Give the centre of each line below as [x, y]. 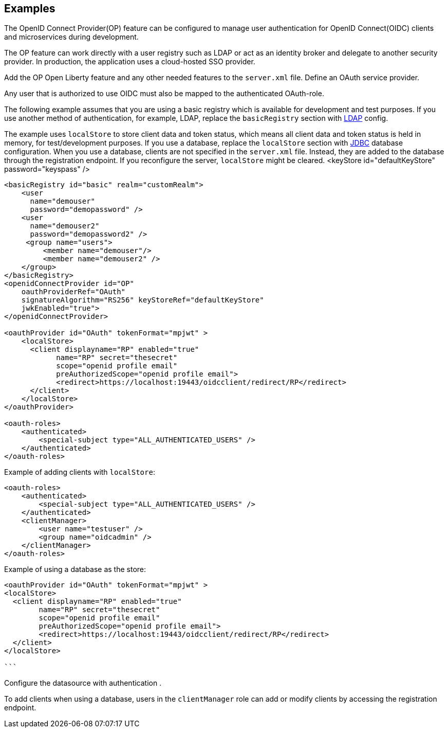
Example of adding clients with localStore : [80, 472]
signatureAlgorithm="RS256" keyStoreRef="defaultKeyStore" [143, 300]
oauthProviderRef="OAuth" [73, 292]
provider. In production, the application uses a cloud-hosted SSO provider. [130, 62]
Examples [30, 8]
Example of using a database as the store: [75, 569]
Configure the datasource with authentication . [83, 683]
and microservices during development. [71, 37]
